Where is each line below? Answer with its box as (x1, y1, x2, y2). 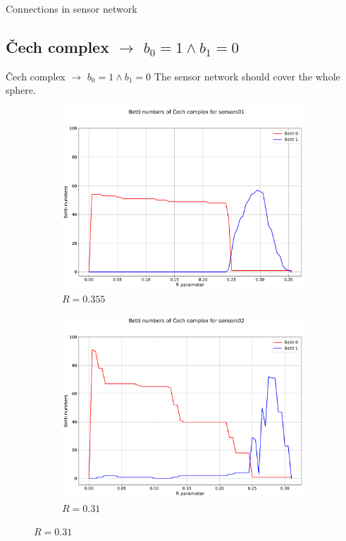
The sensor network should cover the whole (154, 68, 340, 83)
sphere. (6, 83, 36, 97)
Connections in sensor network (6, 1, 137, 16)
